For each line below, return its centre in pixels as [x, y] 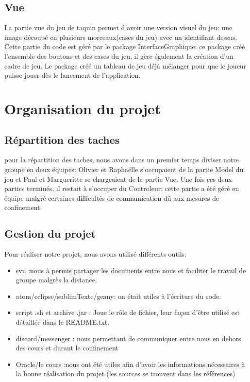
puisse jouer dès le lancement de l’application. [73, 75]
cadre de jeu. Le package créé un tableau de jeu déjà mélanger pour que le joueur [125, 65]
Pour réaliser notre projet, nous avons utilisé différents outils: [96, 254]
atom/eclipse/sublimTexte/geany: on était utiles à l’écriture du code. [118, 296]
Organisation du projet [83, 108]
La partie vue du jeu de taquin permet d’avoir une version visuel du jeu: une [118, 27]
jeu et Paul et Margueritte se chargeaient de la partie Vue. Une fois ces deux [118, 179]
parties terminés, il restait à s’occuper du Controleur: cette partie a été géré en [122, 188]
